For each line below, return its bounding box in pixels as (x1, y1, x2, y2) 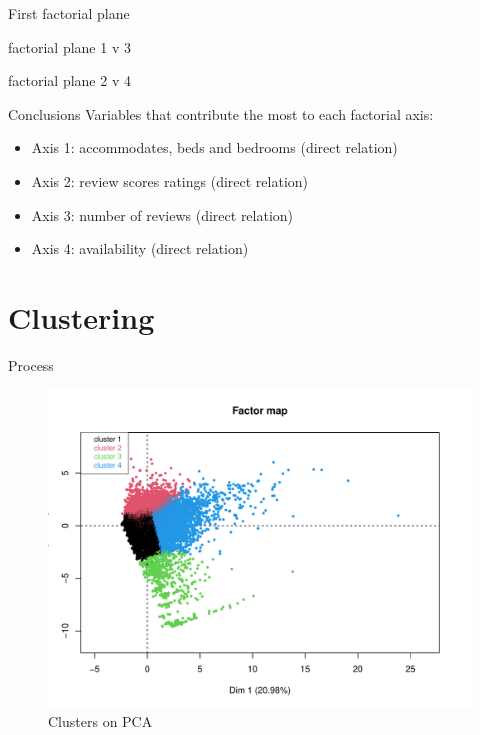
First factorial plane (8, 3, 130, 23)
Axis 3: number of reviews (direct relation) (31, 204, 294, 225)
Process (8, 354, 54, 375)
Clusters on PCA (48, 711, 153, 732)
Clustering (8, 296, 155, 337)
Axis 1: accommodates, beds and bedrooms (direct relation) (31, 137, 398, 158)
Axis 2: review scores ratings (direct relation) (31, 170, 309, 191)
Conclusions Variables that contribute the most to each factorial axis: (8, 103, 434, 124)
